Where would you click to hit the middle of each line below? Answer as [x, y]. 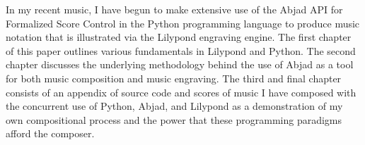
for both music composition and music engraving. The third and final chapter [174, 78]
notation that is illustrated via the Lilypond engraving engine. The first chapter [179, 37]
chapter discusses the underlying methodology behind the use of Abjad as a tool [180, 64]
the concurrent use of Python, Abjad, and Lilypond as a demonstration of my [174, 106]
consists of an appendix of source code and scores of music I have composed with [181, 92]
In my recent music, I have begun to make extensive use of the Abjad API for [174, 9]
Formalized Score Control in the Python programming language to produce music [183, 23]
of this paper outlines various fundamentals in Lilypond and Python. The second [181, 50]
